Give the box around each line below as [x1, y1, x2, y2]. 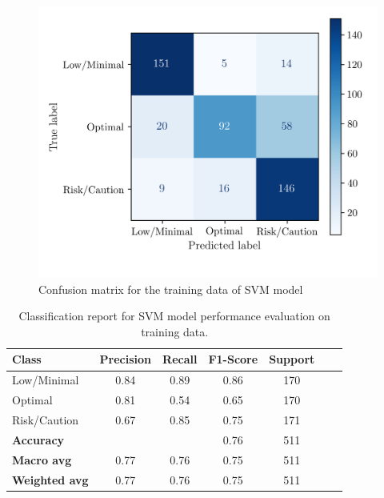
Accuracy [12, 431, 65, 448]
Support [269, 351, 315, 367]
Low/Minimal [12, 371, 79, 388]
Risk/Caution [12, 412, 79, 428]
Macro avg [12, 451, 72, 468]
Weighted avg [12, 471, 89, 488]
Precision [99, 351, 152, 367]
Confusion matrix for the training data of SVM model [38, 280, 303, 297]
